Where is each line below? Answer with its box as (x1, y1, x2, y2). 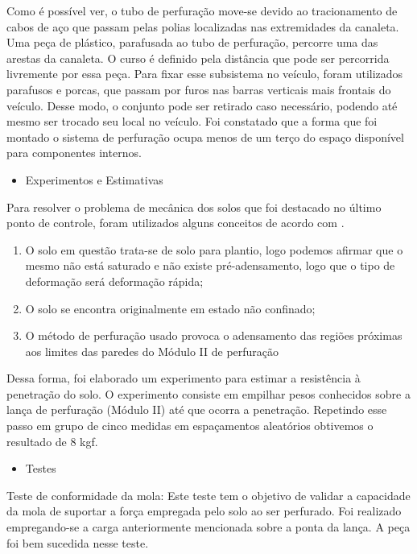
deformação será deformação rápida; (25, 272, 204, 289)
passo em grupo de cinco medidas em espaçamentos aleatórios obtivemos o (6, 417, 374, 434)
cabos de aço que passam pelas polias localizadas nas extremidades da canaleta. (6, 18, 399, 35)
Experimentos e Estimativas (25, 171, 163, 188)
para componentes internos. (6, 144, 142, 161)
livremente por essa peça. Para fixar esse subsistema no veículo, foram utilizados (6, 65, 403, 82)
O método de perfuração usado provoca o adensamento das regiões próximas (25, 327, 403, 344)
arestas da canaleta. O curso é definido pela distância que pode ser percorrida (6, 49, 390, 66)
